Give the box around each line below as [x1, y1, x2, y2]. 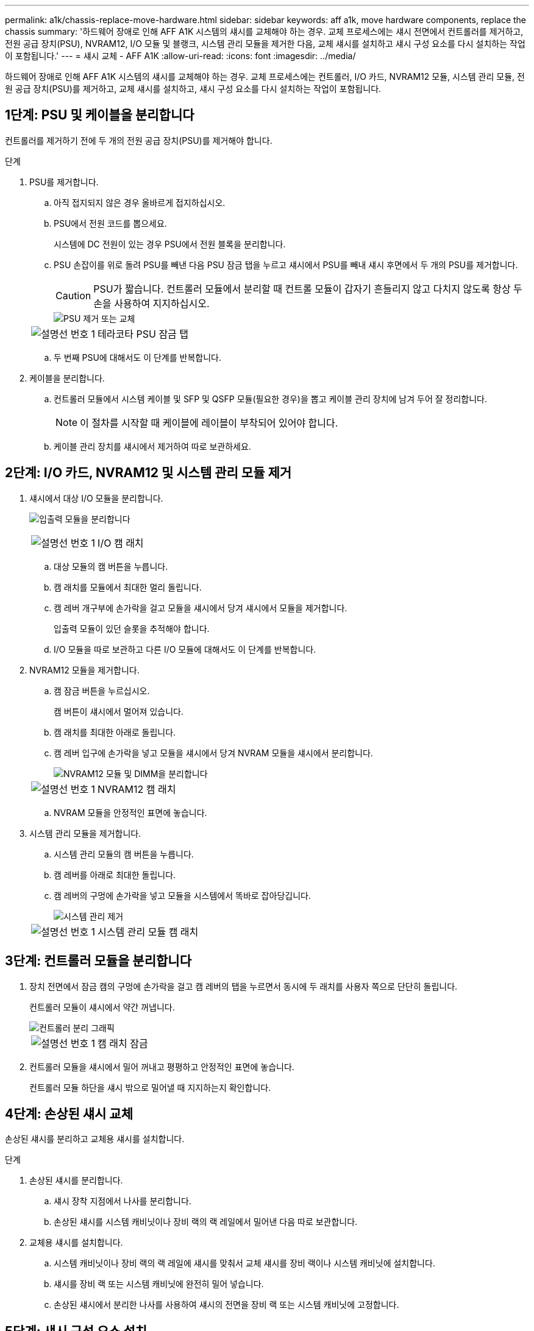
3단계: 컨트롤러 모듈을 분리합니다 [5, 953, 191, 969]
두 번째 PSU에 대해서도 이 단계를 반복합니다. [54, 352, 221, 363]
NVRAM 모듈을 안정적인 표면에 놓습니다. [54, 807, 207, 818]
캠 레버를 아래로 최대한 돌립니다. [54, 869, 176, 880]
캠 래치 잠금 [98, 1037, 148, 1049]
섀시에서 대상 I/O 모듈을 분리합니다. [29, 492, 163, 503]
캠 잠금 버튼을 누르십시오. [54, 685, 150, 696]
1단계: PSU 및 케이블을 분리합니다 [5, 107, 194, 123]
